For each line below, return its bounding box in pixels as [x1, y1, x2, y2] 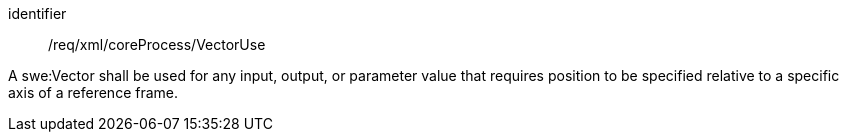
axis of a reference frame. [8, 84, 179, 101]
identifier [8, 5, 67, 22]
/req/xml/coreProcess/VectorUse [48, 36, 266, 53]
